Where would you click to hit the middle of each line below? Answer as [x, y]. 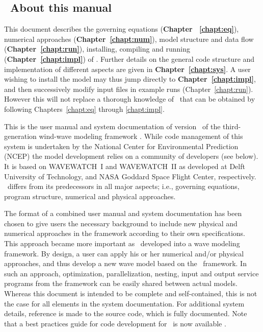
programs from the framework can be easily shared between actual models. [121, 283]
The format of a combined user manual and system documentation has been [123, 213]
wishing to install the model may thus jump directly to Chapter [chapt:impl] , [130, 79]
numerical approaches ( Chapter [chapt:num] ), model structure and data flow [129, 39]
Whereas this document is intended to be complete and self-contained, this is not [131, 293]
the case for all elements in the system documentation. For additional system [124, 303]
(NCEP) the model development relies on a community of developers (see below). [131, 156]
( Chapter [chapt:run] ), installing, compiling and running [97, 49]
